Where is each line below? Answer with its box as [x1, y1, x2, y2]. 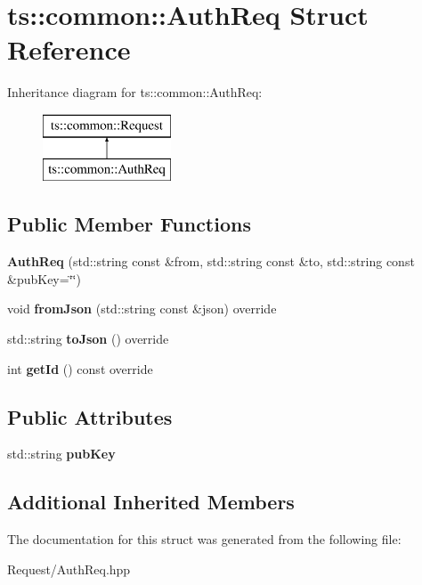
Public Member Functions [7, 210, 251, 238]
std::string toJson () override [7, 329, 169, 348]
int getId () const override [7, 359, 153, 378]
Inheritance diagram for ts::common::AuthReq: [7, 83, 263, 102]
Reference [7, 31, 131, 68]
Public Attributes [7, 402, 173, 430]
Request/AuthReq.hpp [7, 559, 131, 578]
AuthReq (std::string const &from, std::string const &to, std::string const [7, 252, 415, 271]
